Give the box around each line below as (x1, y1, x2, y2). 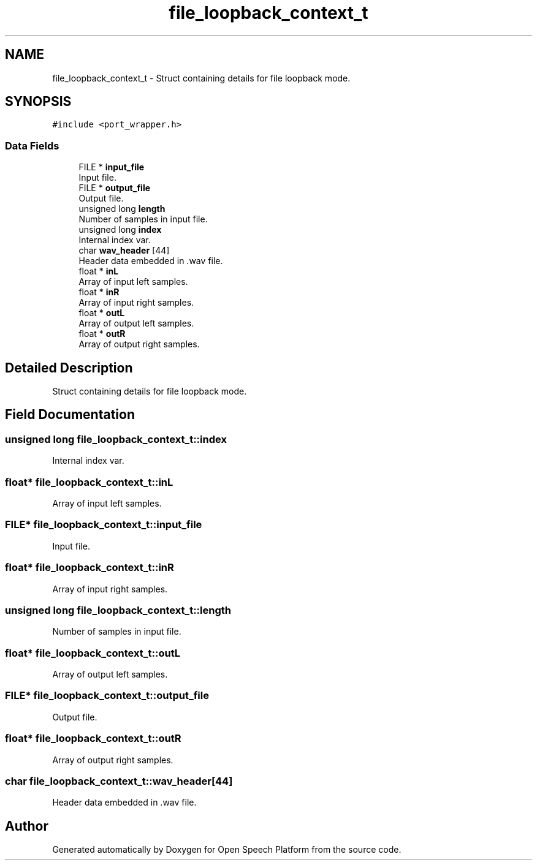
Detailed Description (5, 360, 133, 376)
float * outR (78, 328, 126, 339)
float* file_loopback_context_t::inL (5, 475, 173, 488)
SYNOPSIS (5, 94, 72, 110)
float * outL (78, 308, 125, 319)
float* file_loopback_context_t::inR (5, 561, 174, 574)
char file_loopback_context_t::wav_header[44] (5, 774, 233, 787)
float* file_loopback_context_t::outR (5, 732, 181, 745)
